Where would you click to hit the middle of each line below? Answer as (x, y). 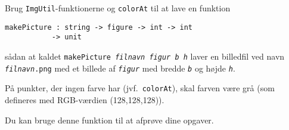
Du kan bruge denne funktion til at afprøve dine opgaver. (109, 120)
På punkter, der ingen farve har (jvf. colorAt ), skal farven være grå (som (140, 88)
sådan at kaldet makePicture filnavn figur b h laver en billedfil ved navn (145, 56)
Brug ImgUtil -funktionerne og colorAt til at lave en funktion (118, 8)
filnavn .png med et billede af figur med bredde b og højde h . (120, 68)
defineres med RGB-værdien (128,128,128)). (85, 99)
